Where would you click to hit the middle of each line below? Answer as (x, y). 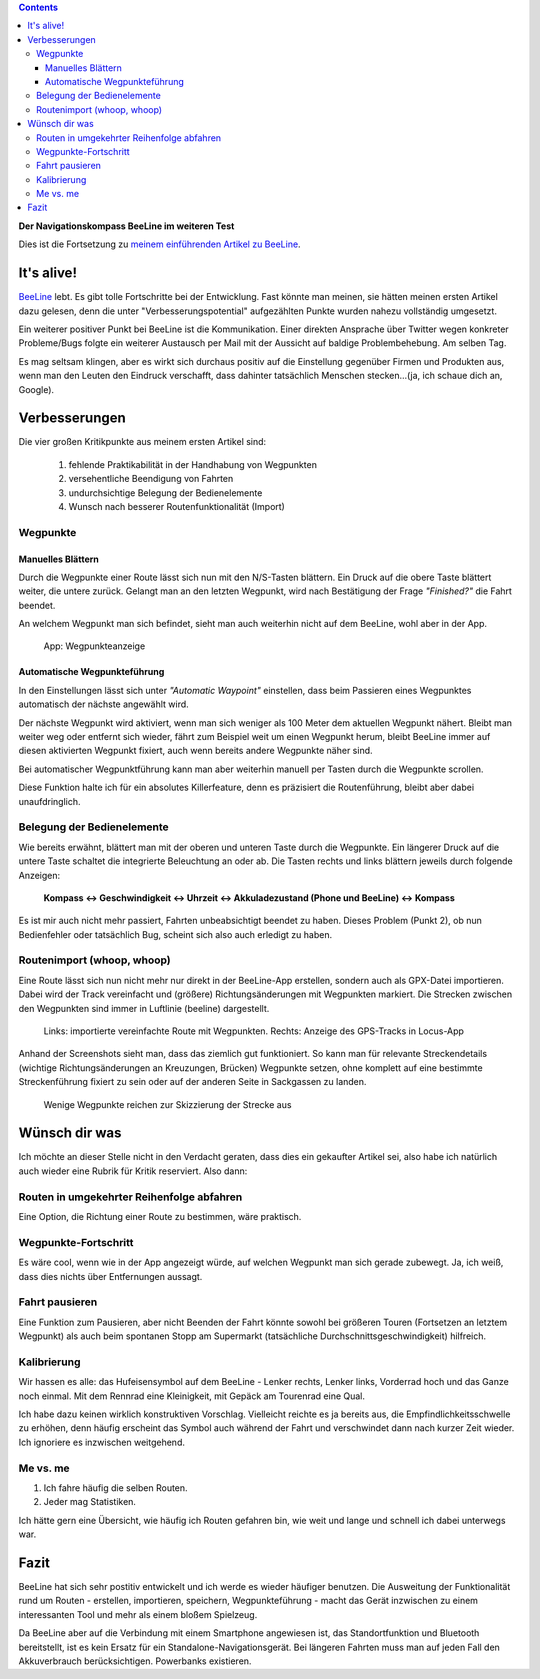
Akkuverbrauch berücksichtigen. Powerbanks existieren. (135, 1661)
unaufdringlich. (49, 801)
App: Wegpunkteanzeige (94, 646)
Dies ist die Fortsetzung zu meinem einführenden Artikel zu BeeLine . (159, 244)
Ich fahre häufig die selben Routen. (116, 1487)
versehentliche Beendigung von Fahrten (151, 479)
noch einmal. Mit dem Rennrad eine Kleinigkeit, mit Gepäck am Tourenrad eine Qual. (191, 1396)
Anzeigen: (39, 875)
